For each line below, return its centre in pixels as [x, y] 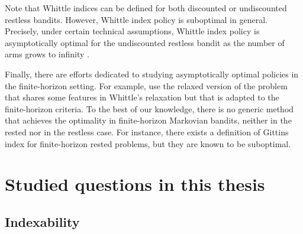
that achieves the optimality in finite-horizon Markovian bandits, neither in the [148, 120]
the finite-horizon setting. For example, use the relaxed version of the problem [146, 85]
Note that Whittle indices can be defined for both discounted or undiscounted [146, 8]
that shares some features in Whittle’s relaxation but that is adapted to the [142, 97]
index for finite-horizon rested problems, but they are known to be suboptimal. [148, 143]
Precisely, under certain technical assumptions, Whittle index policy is [132, 31]
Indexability [42, 221]
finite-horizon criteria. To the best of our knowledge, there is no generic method [149, 108]
